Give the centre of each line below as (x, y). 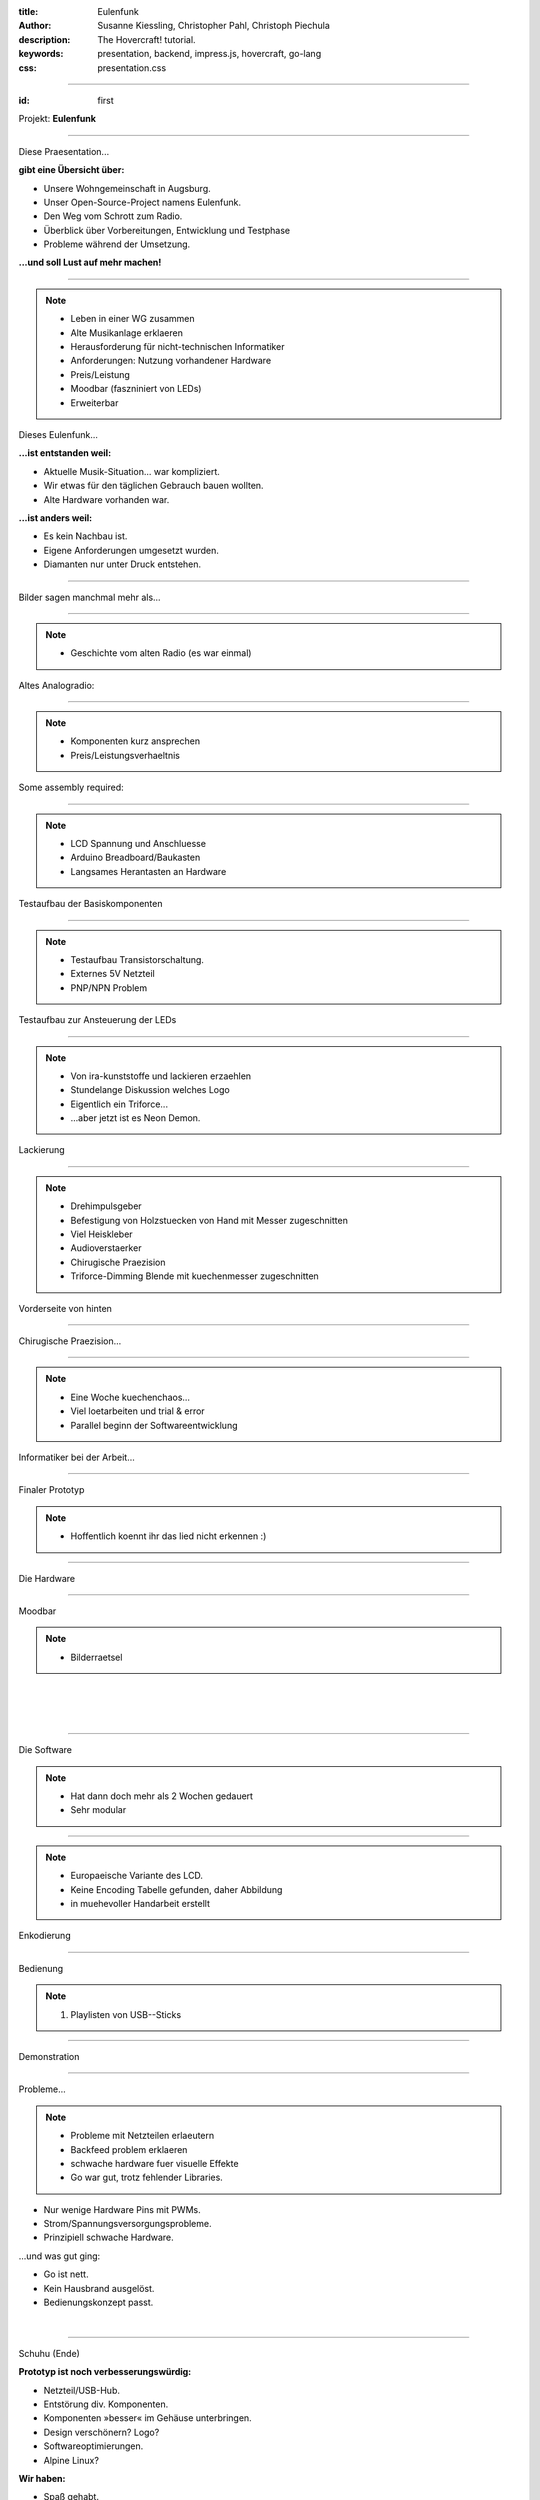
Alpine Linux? (71, 2460)
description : (44, 39)
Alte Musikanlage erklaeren (127, 332)
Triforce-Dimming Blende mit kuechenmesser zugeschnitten (194, 1276)
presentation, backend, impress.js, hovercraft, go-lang (209, 54)
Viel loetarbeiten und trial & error (137, 1411)
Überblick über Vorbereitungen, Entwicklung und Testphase (166, 230)
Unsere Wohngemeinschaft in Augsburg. (127, 188)
